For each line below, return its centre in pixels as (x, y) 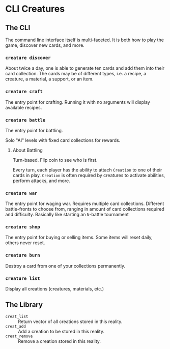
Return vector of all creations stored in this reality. (70, 322)
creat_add (16, 326)
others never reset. (25, 243)
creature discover (28, 57)
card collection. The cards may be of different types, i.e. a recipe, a (76, 74)
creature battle (25, 120)
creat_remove (19, 336)
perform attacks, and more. (41, 181)
